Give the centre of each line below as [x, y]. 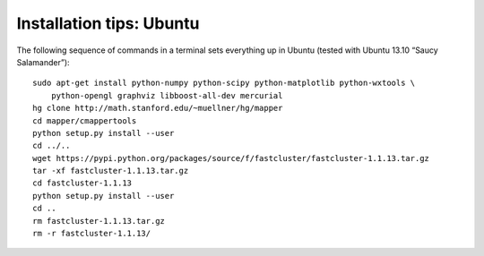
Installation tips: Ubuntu [108, 23]
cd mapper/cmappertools [85, 120]
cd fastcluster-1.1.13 [82, 183]
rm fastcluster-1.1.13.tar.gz [99, 221]
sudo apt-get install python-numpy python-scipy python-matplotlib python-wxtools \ [224, 83]
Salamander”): [43, 62]
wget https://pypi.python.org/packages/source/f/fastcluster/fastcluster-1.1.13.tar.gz [231, 158]
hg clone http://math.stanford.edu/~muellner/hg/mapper [158, 108]
